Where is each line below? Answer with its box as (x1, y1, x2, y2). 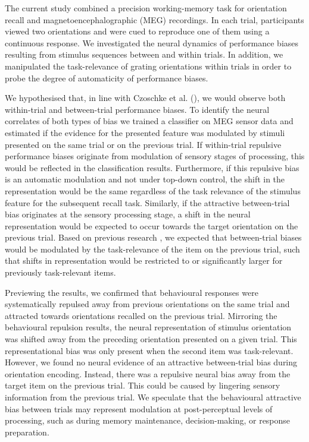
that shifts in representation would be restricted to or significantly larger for (5, 254, 283, 267)
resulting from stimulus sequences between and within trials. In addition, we (5, 48, 283, 61)
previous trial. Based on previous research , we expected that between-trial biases (5, 231, 302, 244)
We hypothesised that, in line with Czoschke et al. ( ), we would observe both (5, 91, 286, 104)
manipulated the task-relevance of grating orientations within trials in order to (5, 59, 292, 72)
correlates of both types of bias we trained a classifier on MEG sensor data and (5, 115, 294, 127)
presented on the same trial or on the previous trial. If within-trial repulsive (5, 138, 282, 150)
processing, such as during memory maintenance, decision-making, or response (5, 414, 291, 427)
